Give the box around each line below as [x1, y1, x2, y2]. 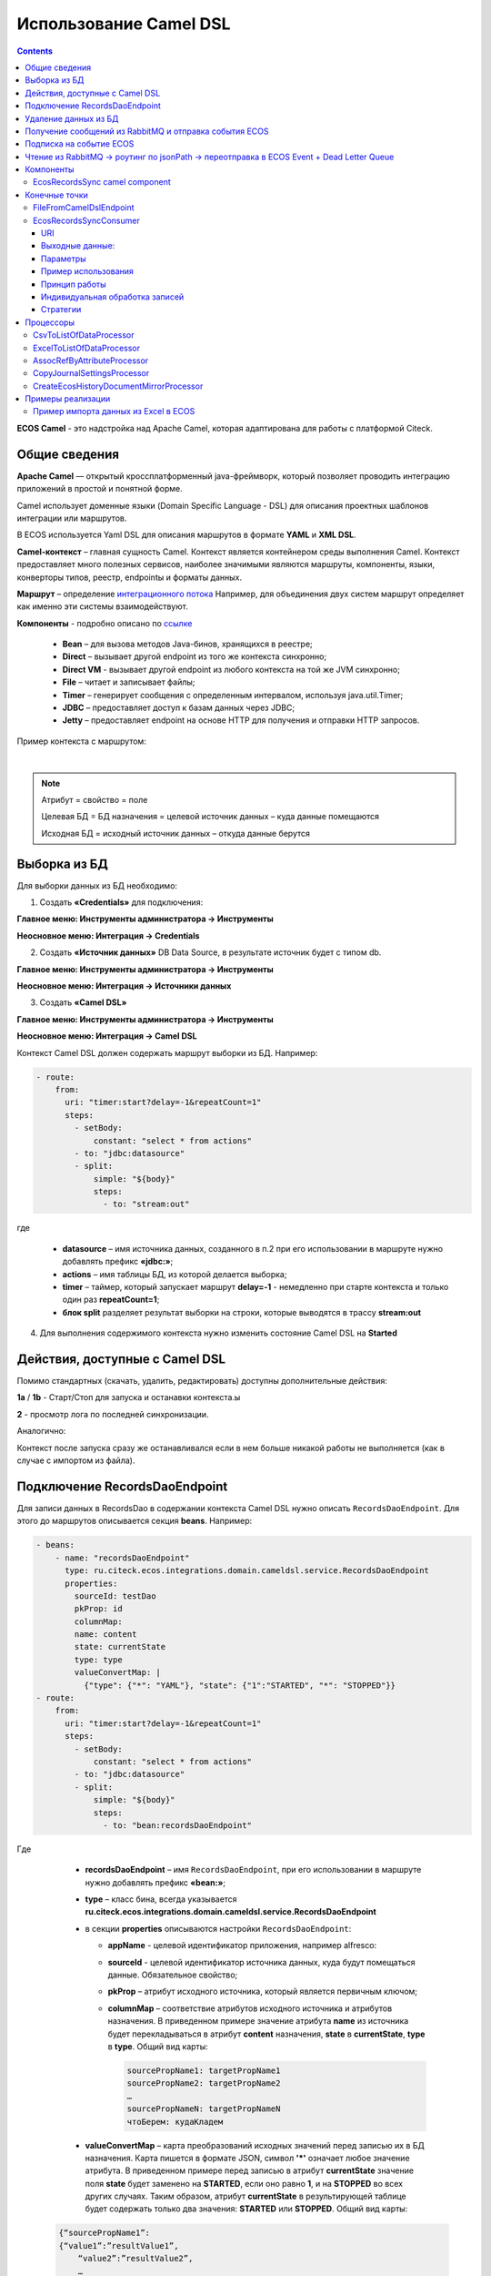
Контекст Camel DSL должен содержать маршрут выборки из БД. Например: [16, 1047, 318, 1058]
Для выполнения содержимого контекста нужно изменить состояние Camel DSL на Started [39, 1327, 397, 1338]
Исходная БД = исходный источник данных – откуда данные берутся [41, 828, 311, 838]
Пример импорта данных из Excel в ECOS [33, 406, 195, 417]
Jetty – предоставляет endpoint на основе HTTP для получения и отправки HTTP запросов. [62, 715, 420, 726]
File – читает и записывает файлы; [62, 676, 195, 687]
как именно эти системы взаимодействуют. [16, 601, 188, 612]
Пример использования [41, 266, 134, 277]
